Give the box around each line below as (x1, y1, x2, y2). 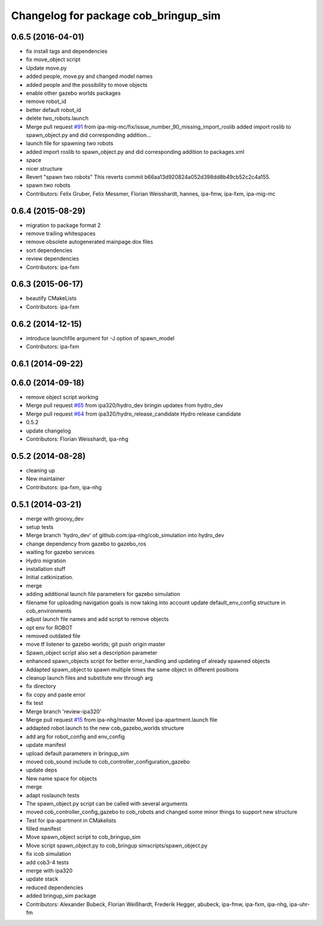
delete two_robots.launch (26, 114, 89, 122)
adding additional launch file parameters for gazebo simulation (26, 591, 181, 598)
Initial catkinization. (26, 574, 74, 581)
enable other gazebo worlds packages (26, 90, 121, 97)
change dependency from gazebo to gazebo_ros (26, 540, 147, 547)
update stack (26, 875, 59, 883)
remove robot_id (26, 98, 67, 105)
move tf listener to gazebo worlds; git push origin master (26, 641, 166, 648)
